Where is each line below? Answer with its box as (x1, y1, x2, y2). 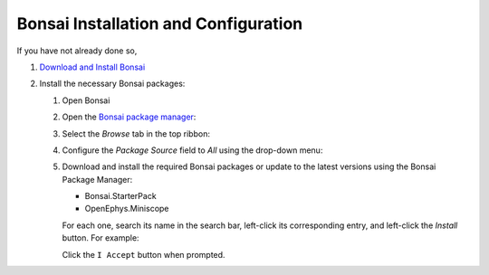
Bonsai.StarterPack (84, 191, 158, 202)
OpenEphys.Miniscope (84, 204, 169, 214)
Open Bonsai (62, 95, 110, 106)
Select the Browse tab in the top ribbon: (62, 128, 210, 139)
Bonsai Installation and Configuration (16, 14, 303, 33)
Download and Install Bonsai (39, 62, 146, 72)
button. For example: (62, 232, 139, 243)
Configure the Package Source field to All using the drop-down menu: (62, 145, 323, 156)
